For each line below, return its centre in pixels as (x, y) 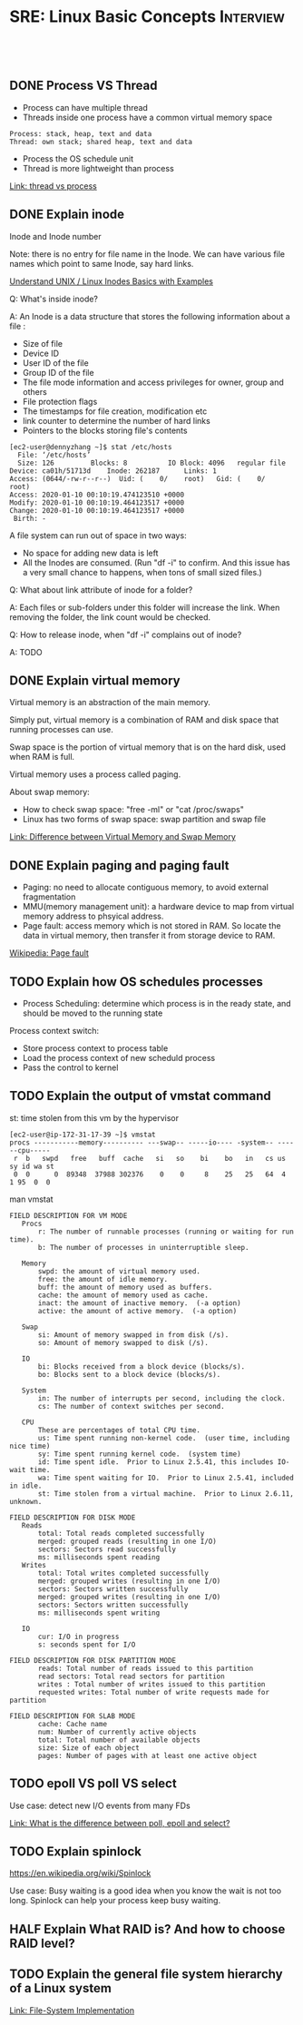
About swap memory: (50, 792)
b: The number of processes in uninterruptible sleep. (143, 1247)
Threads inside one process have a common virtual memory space (147, 117)
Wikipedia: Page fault (49, 953)
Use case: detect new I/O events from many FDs (100, 1805)
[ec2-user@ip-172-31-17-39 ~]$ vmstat (83, 1135)
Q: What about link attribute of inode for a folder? (101, 590)
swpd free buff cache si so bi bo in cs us (164, 1158)
